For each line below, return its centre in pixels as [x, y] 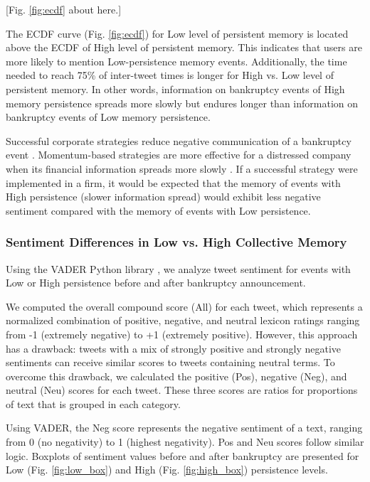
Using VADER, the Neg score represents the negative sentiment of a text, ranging [184, 428]
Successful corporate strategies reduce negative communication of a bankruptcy [179, 140]
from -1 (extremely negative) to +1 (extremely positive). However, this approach [182, 334]
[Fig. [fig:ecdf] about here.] [64, 9]
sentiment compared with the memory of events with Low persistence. [158, 210]
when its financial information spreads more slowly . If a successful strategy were [182, 168]
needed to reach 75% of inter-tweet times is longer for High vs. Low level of [170, 75]
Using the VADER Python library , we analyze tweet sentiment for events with [178, 268]
